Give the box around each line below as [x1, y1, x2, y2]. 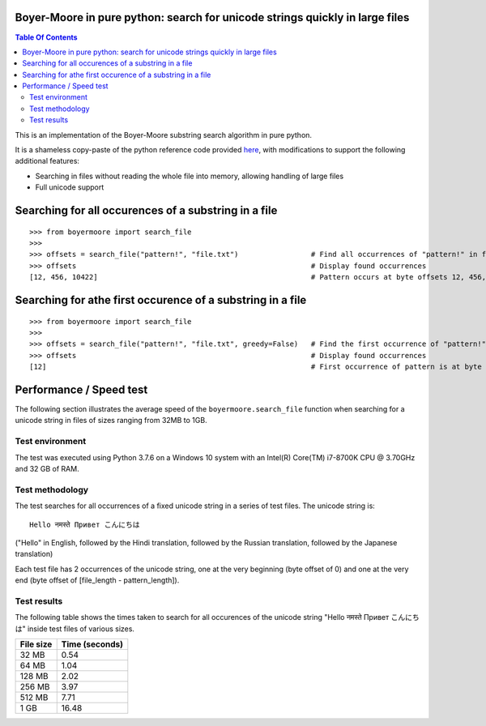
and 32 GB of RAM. [15, 463, 80, 473]
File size [19, 638, 53, 650]
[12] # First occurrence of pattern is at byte [29, 362, 482, 372]
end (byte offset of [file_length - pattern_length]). [15, 575, 180, 585]
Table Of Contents [15, 32, 78, 42]
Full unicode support [35, 182, 104, 192]
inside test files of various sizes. [27, 624, 135, 634]
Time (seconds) [61, 638, 123, 650]
